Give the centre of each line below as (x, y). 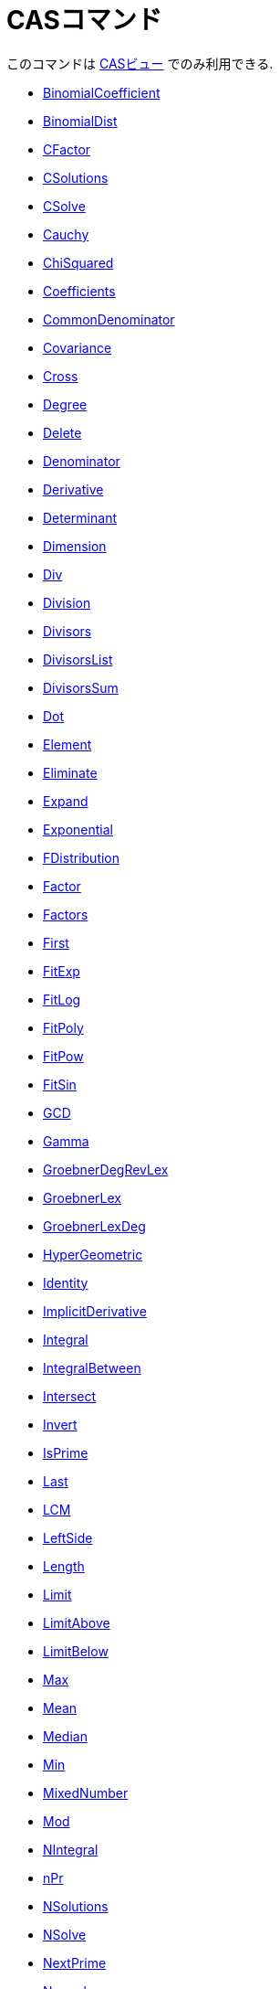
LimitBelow (76, 1651)
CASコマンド (84, 20)
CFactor (67, 149)
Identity (66, 1282)
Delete (62, 432)
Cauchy (66, 234)
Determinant (80, 517)
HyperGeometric (93, 1254)
